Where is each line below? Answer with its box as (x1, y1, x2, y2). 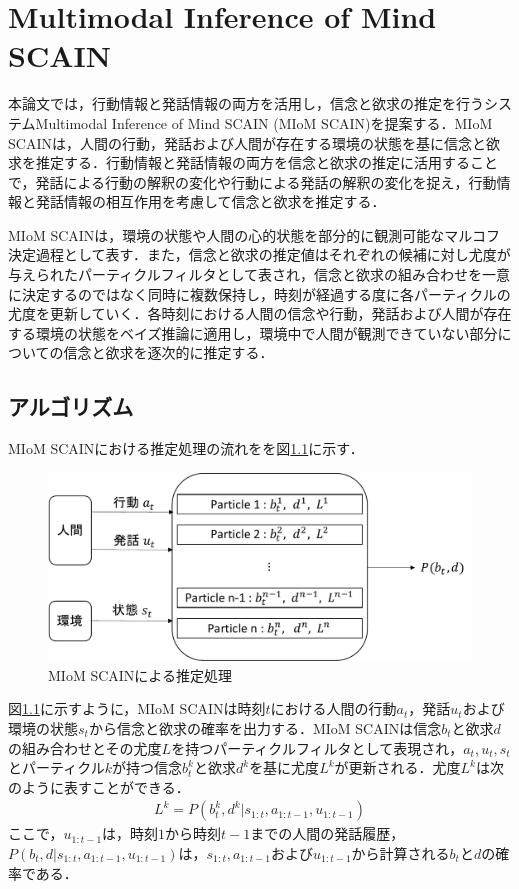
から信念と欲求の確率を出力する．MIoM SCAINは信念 (88, 718, 442, 738)
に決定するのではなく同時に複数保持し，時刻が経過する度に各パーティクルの (8, 283, 511, 304)
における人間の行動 (270, 698, 397, 719)
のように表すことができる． (8, 776, 190, 797)
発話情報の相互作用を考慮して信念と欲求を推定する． (35, 191, 386, 212)
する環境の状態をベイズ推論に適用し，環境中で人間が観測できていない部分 (8, 322, 498, 343)
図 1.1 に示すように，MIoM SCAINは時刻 (8, 698, 266, 719)
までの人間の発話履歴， (250, 823, 405, 844)
